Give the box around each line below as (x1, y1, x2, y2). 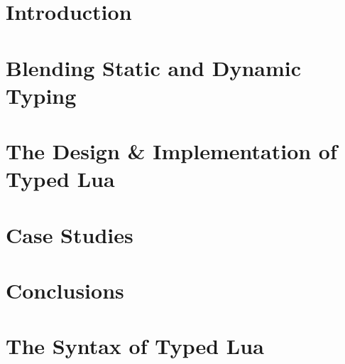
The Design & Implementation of (6, 136, 337, 166)
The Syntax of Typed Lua (6, 331, 264, 360)
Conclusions (6, 276, 124, 305)
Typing (6, 80, 77, 109)
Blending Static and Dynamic (6, 53, 302, 82)
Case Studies (6, 220, 133, 249)
